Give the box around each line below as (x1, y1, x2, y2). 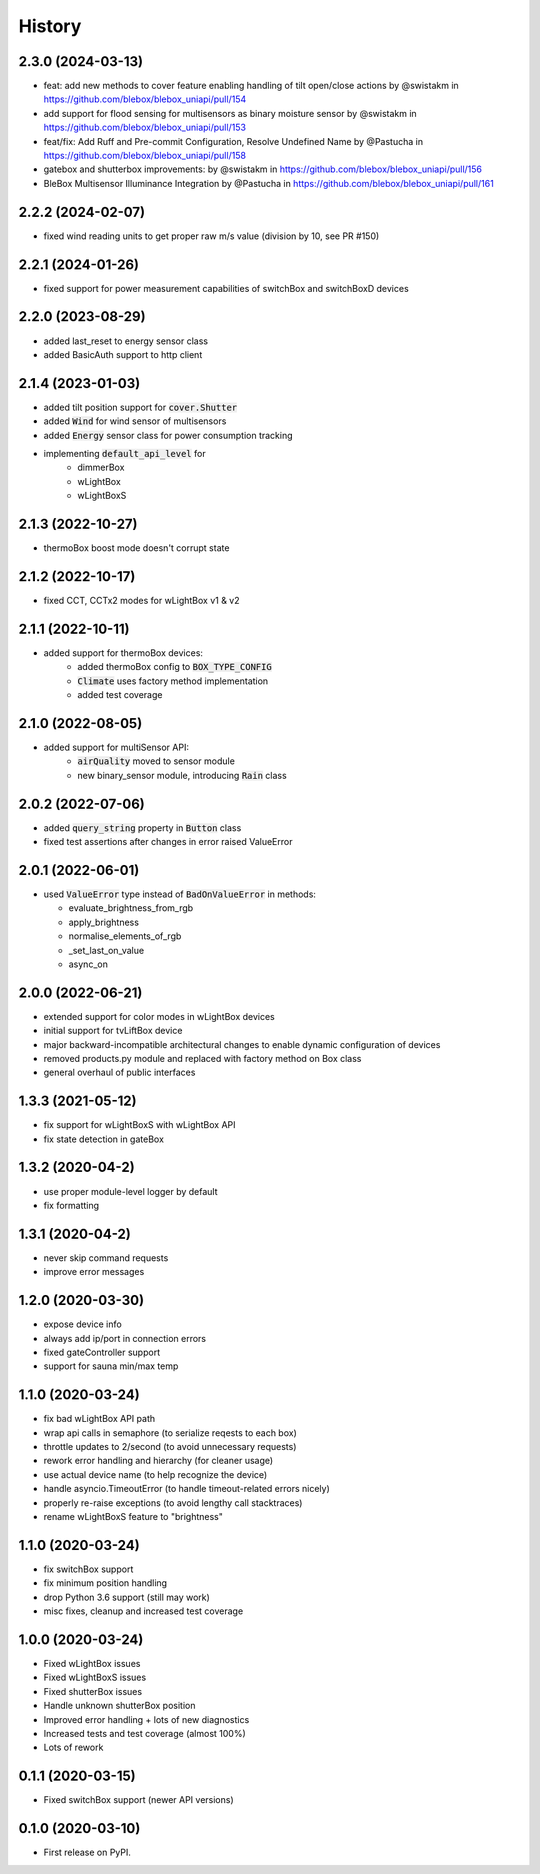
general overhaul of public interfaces (43, 1066, 196, 1079)
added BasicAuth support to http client (43, 348, 203, 360)
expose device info (43, 1318, 122, 1330)
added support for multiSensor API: (43, 741, 190, 753)
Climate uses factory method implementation (77, 675, 269, 687)
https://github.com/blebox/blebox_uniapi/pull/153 (43, 121, 247, 134)
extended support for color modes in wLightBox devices (43, 1010, 275, 1022)
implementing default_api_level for (43, 447, 206, 459)
